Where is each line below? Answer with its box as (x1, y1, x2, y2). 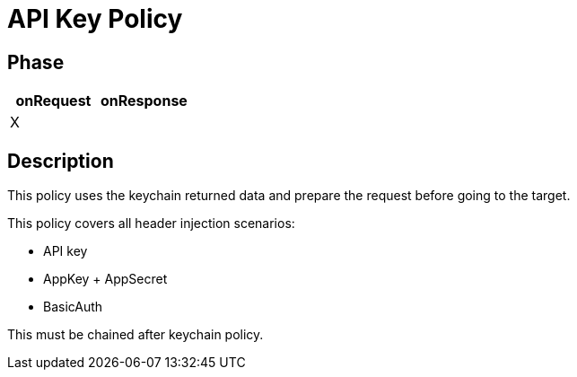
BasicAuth (43, 299, 103, 315)
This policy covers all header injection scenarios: (7, 215, 295, 232)
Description (7, 149, 114, 172)
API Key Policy (7, 4, 183, 34)
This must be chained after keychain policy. (7, 327, 264, 343)
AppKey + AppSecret (43, 271, 168, 287)
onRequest (15, 92, 92, 110)
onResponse (100, 92, 188, 110)
